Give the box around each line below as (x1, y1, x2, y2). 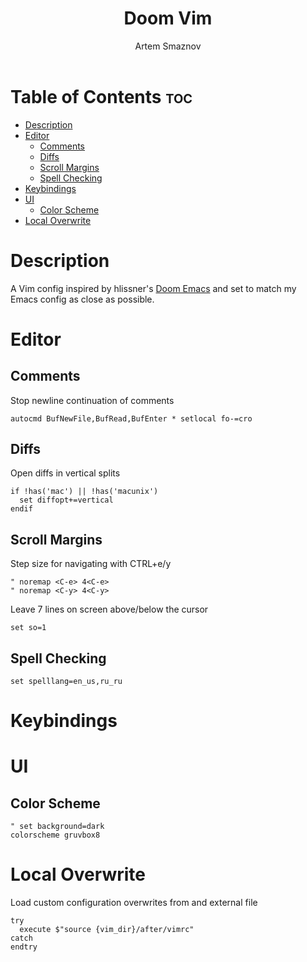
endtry (10, 942, 38, 952)
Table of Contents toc (10, 85, 193, 108)
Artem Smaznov (134, 40, 202, 52)
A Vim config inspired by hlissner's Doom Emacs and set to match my (10, 282, 297, 294)
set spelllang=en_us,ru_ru (10, 677, 123, 687)
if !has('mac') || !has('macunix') (10, 487, 159, 497)
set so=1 (10, 623, 47, 633)
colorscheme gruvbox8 (10, 830, 101, 841)
